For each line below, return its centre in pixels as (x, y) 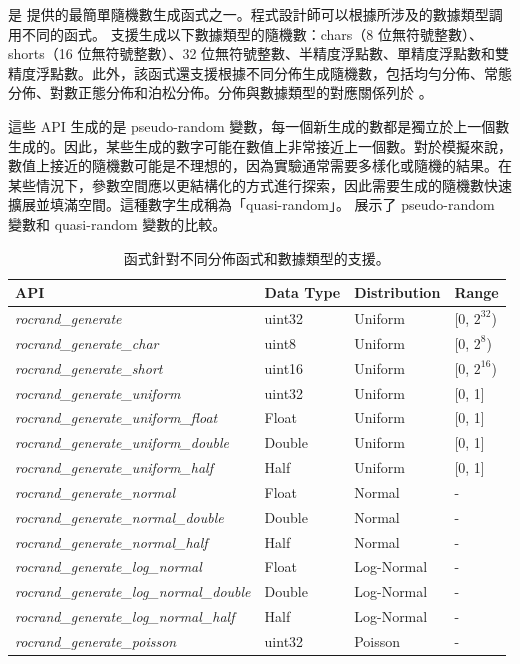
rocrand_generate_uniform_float (116, 417)
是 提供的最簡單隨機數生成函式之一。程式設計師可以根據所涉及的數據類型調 (255, 14)
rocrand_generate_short (89, 367)
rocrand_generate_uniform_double (122, 442)
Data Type (302, 292)
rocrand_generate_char (87, 342)
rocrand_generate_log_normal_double (133, 591)
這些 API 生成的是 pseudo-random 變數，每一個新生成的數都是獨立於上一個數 (259, 125)
